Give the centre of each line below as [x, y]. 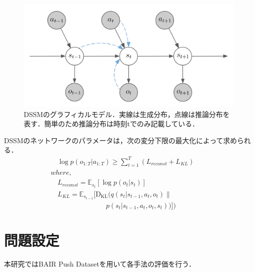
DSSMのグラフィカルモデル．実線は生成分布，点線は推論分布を [127, 114]
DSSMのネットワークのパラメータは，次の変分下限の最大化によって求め [121, 140]
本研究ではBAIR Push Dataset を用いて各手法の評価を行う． [100, 263]
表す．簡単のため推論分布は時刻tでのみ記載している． [111, 124]
